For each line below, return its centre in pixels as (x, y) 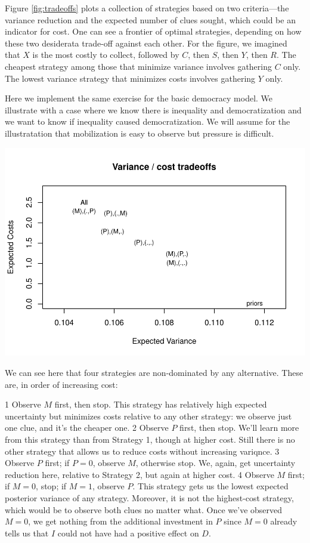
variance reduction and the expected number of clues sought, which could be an (150, 19)
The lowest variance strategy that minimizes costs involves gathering (130, 78)
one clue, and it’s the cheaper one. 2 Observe (87, 428)
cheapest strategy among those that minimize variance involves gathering (138, 66)
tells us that (27, 533)
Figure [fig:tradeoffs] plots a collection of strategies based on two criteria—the (147, 8)
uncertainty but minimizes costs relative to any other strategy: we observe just (148, 416)
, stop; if (51, 486)
